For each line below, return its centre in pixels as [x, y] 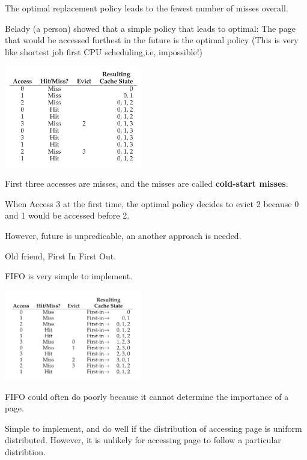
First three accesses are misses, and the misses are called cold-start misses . [147, 183]
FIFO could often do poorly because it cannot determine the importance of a [147, 396]
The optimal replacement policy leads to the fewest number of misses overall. [147, 8]
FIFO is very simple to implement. [69, 276]
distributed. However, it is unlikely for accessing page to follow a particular [143, 440]
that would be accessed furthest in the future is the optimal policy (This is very [152, 40]
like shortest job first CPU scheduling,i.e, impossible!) [104, 51]
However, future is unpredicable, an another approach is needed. [123, 236]
